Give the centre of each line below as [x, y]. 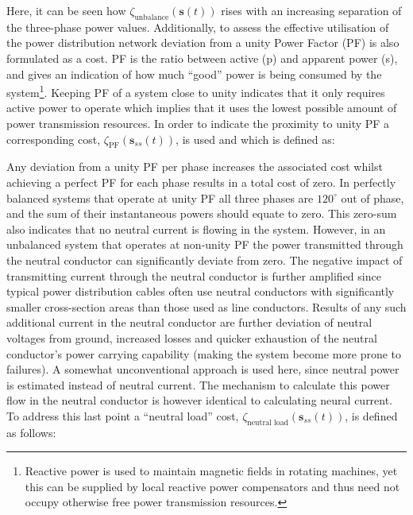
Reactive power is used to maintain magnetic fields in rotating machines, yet [211, 471]
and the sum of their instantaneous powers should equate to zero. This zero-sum [202, 213]
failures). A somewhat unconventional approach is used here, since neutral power [203, 369]
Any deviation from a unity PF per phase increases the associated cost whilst [195, 167]
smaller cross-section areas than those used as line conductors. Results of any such [206, 306]
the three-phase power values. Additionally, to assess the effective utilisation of [198, 27]
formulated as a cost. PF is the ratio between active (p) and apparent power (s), [202, 58]
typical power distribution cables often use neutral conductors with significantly [201, 291]
